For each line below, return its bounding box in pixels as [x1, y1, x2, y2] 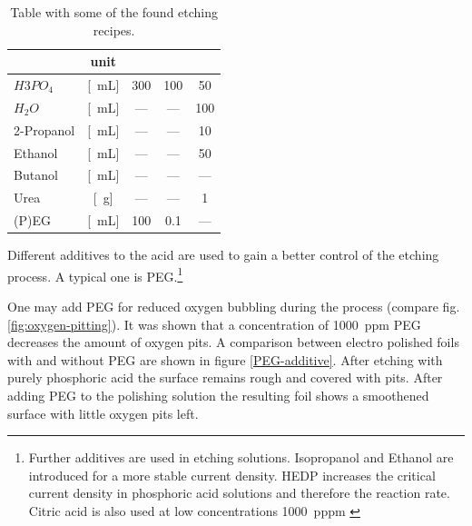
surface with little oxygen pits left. [7, 403, 199, 422]
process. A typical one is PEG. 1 [7, 263, 183, 285]
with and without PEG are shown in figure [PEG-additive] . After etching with [7, 350, 443, 369]
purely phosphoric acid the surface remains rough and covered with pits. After [7, 368, 443, 387]
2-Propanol [14, 120, 75, 139]
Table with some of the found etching [10, 3, 219, 21]
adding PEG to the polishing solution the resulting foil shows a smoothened [7, 386, 429, 404]
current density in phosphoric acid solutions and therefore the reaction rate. [28, 483, 450, 502]
